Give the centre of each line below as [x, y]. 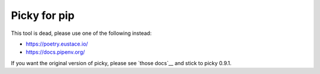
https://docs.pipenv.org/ [55, 52]
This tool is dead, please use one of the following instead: [81, 33]
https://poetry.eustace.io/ [57, 44]
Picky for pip [43, 15]
